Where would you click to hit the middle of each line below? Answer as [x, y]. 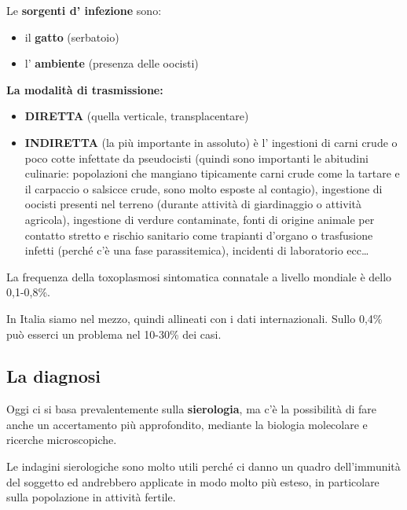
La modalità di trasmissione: [85, 89]
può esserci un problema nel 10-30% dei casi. [114, 334]
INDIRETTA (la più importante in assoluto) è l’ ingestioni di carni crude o [211, 142]
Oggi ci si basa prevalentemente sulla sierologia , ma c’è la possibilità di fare [192, 409]
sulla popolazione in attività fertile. [91, 497]
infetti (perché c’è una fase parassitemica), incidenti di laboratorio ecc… [197, 250]
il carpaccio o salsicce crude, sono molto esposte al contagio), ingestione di [203, 188]
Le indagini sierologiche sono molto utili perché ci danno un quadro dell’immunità [203, 466]
